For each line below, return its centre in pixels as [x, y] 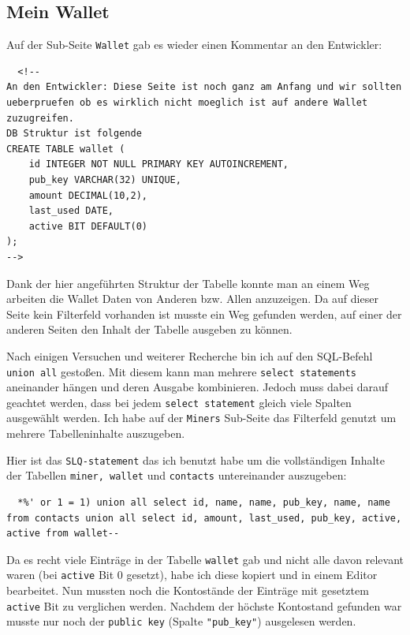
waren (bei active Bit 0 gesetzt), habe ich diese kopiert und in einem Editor [192, 575]
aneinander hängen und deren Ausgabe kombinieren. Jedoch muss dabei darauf [198, 387]
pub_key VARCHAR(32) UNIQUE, [105, 180]
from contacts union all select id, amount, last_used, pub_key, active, [204, 518]
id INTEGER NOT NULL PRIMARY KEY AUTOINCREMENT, [158, 164]
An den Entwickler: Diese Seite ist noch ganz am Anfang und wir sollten [204, 87]
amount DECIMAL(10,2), [88, 195]
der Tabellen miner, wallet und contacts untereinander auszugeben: [177, 475]
